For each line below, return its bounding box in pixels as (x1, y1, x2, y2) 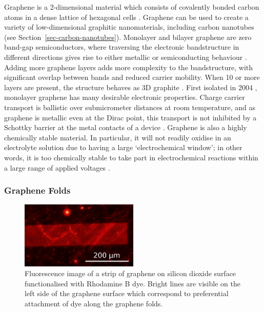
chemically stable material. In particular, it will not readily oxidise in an (4, 132, 231, 142)
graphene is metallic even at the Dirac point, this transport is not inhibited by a (4, 112, 257, 122)
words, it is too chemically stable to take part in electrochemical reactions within (4, 152, 258, 162)
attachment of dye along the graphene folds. (25, 298, 163, 309)
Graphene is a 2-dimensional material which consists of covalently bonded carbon (4, 2, 259, 12)
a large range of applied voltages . (4, 162, 110, 173)
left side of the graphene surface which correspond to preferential (25, 288, 229, 299)
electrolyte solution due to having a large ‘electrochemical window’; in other (4, 142, 242, 153)
